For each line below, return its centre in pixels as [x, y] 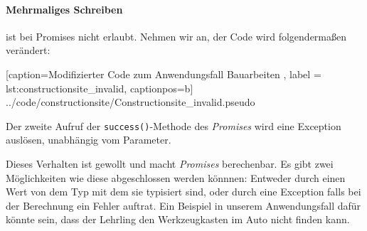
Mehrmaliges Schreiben [64, 9]
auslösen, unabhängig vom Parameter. [89, 140]
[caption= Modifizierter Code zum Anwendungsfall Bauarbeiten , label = [164, 74]
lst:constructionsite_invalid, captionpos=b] [100, 88]
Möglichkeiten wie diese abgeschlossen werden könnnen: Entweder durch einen [176, 177]
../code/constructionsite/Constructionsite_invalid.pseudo [131, 102]
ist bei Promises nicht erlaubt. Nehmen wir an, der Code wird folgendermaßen [176, 36]
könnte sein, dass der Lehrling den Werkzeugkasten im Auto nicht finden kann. [178, 219]
